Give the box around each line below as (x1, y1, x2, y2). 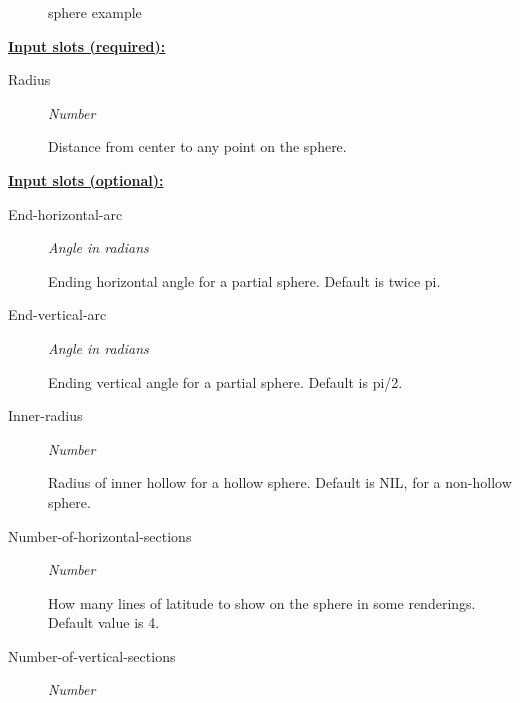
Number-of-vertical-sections (8, 645, 176, 666)
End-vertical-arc (8, 304, 107, 325)
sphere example (48, 2, 142, 22)
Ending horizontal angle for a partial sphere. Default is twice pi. (48, 270, 441, 291)
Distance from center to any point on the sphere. (48, 136, 347, 157)
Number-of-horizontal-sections (8, 525, 192, 546)
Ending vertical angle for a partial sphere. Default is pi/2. (48, 371, 403, 392)
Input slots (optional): (8, 169, 164, 190)
